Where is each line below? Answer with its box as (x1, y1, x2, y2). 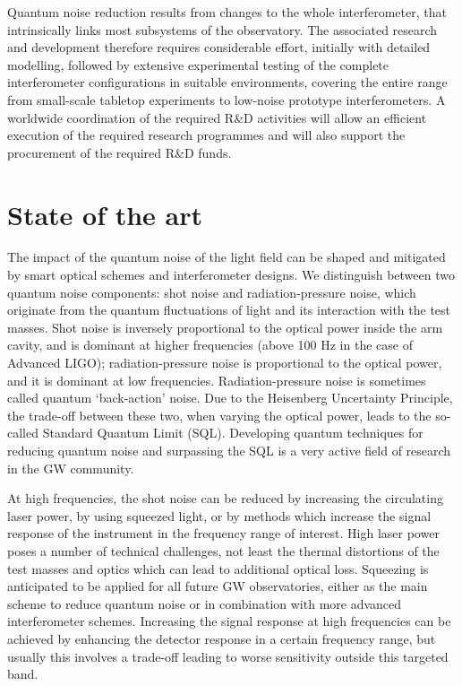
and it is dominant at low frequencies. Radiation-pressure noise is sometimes (7, 370, 426, 389)
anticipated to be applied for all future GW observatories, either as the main (7, 577, 428, 595)
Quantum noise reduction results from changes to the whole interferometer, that (7, 3, 447, 21)
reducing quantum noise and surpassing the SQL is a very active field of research (7, 441, 451, 459)
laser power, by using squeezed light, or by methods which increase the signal (7, 506, 432, 525)
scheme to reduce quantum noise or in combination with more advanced (7, 594, 402, 612)
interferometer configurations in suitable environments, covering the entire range (7, 73, 448, 91)
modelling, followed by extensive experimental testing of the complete (7, 55, 389, 74)
